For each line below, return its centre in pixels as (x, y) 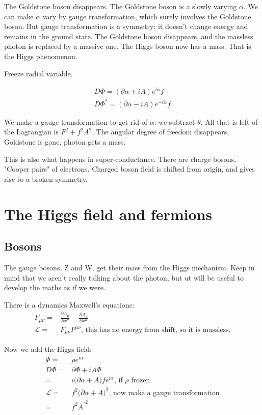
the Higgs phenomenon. (41, 56)
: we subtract (175, 121)
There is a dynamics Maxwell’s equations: (69, 304)
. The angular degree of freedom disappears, (161, 132)
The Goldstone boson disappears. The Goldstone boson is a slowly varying (121, 6)
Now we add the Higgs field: (48, 349)
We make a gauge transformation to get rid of (76, 121)
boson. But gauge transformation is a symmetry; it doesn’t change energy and (126, 26)
